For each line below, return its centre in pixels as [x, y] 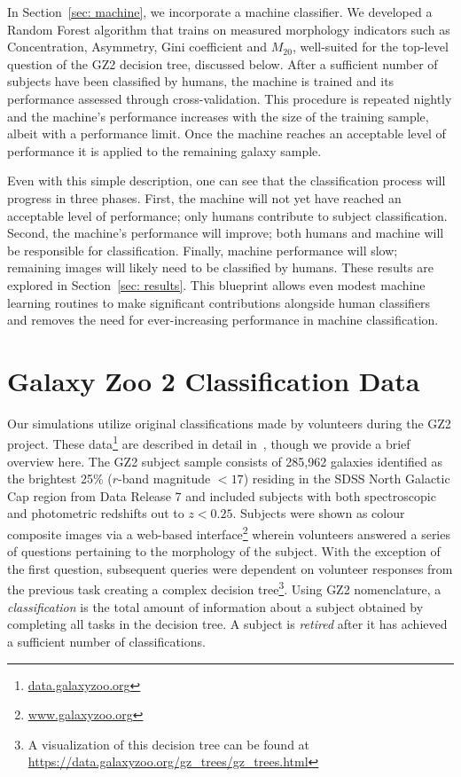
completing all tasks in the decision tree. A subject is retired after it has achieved [227, 624]
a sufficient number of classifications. [106, 641]
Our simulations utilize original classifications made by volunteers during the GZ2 [229, 423]
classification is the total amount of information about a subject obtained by [215, 606]
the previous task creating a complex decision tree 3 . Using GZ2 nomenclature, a [224, 588]
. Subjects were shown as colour [319, 513]
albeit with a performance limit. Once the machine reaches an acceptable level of [227, 133]
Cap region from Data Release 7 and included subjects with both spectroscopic [222, 495]
